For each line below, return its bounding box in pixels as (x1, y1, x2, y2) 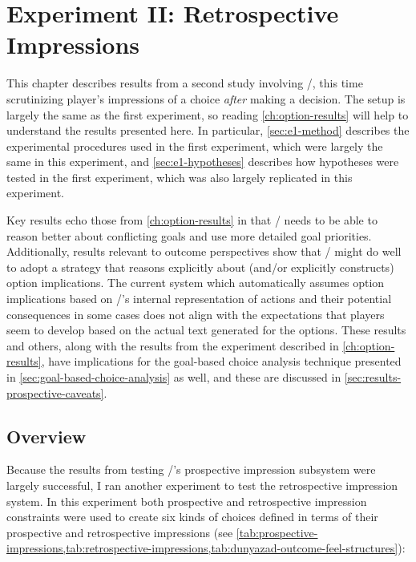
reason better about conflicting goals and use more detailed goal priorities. (6, 227, 372, 244)
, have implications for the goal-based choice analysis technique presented (41, 353, 402, 370)
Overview (6, 423, 87, 448)
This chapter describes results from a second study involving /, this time (6, 75, 363, 91)
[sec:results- (344, 369, 402, 385)
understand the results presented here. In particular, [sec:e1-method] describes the (6, 122, 410, 139)
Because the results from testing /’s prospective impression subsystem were (6, 461, 376, 478)
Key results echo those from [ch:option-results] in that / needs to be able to (6, 212, 378, 228)
